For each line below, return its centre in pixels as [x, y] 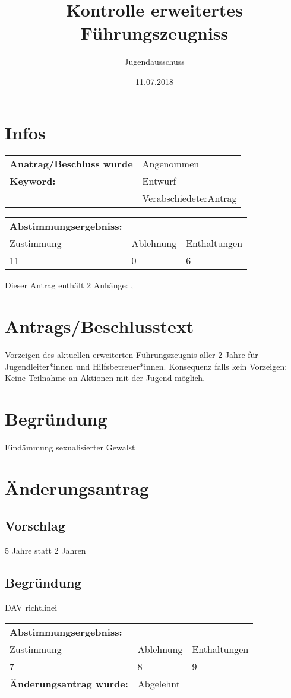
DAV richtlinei [31, 607]
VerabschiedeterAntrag [189, 198]
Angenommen [171, 164]
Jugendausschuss [154, 61]
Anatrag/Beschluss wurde [71, 164]
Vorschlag [35, 526]
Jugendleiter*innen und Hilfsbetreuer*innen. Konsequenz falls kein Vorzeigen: [146, 366]
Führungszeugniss [154, 33]
